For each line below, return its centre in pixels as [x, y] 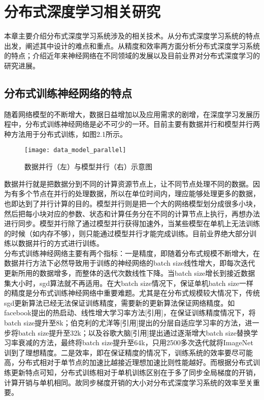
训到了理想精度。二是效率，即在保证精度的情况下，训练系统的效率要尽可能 [128, 352]
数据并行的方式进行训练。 [61, 243]
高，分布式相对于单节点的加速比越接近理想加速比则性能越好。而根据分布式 [128, 362]
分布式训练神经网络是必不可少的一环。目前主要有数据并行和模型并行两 [142, 124]
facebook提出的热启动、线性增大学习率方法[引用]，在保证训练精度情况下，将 [130, 313]
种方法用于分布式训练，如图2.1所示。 [65, 134]
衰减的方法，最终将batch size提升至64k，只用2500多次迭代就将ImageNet [136, 342]
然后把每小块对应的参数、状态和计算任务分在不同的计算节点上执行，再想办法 [132, 213]
